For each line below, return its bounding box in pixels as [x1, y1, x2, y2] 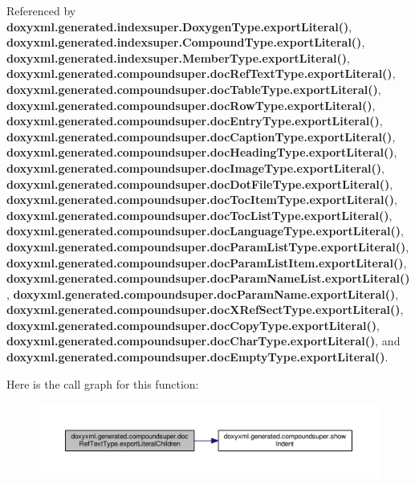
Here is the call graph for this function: [6, 375, 199, 392]
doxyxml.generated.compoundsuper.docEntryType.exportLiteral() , [6, 112, 383, 129]
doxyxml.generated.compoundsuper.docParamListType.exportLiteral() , [6, 238, 409, 255]
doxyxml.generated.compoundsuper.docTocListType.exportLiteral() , [6, 206, 393, 223]
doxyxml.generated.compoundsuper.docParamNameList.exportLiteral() [6, 270, 410, 287]
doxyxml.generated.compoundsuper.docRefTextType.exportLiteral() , [6, 65, 396, 82]
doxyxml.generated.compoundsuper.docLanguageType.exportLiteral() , [6, 222, 404, 239]
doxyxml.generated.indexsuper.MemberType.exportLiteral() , [6, 49, 350, 66]
